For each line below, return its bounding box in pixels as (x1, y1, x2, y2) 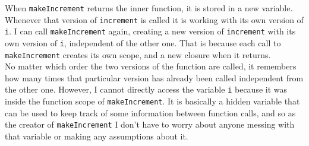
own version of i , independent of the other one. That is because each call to (5, 36, 281, 49)
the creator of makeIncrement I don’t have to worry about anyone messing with (5, 118, 295, 131)
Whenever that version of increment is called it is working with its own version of (5, 13, 304, 26)
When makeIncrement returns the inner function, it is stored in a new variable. (5, 2, 293, 14)
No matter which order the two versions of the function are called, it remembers (5, 60, 297, 72)
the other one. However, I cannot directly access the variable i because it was (5, 83, 288, 96)
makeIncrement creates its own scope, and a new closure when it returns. (5, 48, 271, 61)
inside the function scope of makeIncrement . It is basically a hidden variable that (5, 95, 300, 107)
